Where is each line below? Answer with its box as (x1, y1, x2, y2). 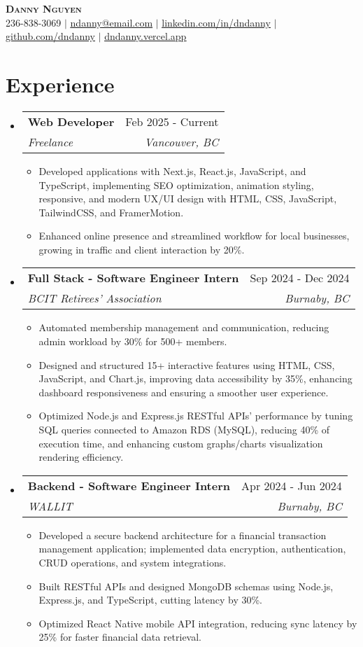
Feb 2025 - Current (125, 113, 219, 130)
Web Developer (27, 113, 115, 130)
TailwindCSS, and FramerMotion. (38, 204, 184, 219)
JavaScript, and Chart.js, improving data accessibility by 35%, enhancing (38, 371, 353, 386)
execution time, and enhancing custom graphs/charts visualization (38, 436, 323, 450)
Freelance (27, 133, 73, 150)
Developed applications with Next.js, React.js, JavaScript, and (38, 163, 306, 178)
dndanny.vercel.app (104, 29, 187, 43)
